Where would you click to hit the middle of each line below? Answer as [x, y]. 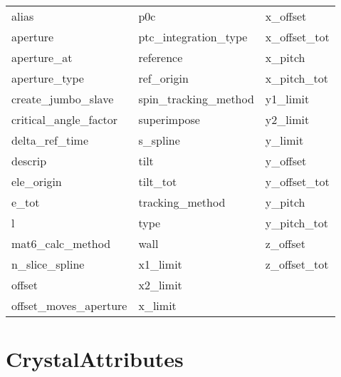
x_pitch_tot [297, 78]
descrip [29, 161]
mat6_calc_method [61, 243]
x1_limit [160, 264]
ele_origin [37, 181]
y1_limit [287, 99]
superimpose [169, 119]
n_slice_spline [48, 264]
